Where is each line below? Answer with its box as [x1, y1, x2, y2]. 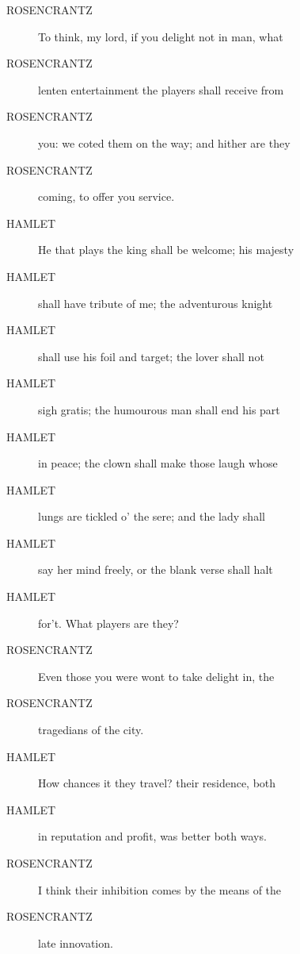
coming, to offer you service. [38, 188, 175, 205]
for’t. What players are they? [38, 614, 179, 631]
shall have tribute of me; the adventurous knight [38, 294, 273, 311]
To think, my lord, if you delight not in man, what [38, 28, 283, 44]
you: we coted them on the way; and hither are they [38, 134, 291, 151]
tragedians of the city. [38, 721, 144, 738]
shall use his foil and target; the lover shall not [38, 348, 264, 364]
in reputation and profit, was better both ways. [38, 828, 267, 844]
